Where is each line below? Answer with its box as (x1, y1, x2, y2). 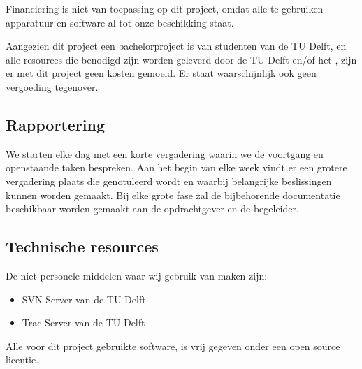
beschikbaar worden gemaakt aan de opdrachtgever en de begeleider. (6, 201, 299, 216)
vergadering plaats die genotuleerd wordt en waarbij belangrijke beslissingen (6, 173, 332, 188)
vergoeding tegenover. (6, 79, 99, 94)
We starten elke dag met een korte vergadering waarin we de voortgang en (6, 146, 324, 161)
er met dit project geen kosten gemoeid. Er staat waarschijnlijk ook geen (6, 66, 317, 80)
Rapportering (6, 113, 106, 135)
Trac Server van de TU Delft (22, 315, 145, 330)
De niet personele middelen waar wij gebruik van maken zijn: (6, 268, 268, 282)
